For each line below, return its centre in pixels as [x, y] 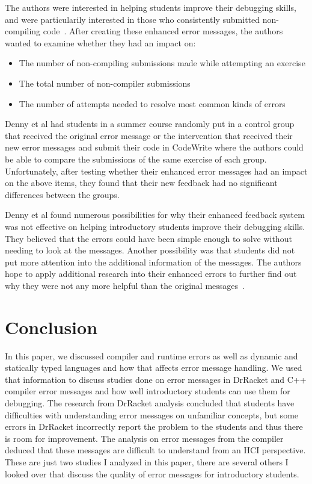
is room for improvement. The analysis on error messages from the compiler [144, 438]
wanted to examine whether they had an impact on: [100, 42]
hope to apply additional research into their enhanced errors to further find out [151, 274]
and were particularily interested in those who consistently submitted [133, 19]
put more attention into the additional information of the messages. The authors [153, 262]
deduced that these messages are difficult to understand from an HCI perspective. [155, 450]
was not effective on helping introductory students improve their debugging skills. [155, 226]
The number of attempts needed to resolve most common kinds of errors [152, 103]
